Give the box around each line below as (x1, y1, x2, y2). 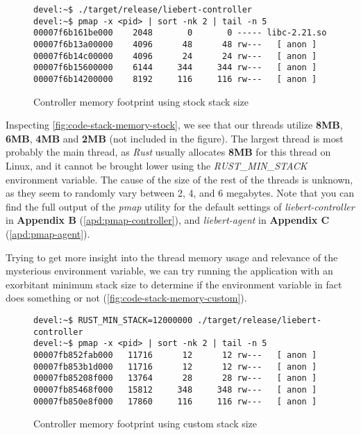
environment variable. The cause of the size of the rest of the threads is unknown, (6, 172, 353, 186)
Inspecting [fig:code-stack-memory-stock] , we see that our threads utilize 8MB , (6, 117, 343, 132)
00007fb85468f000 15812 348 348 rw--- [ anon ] (33, 384, 317, 395)
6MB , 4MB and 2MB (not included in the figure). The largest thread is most (6, 131, 344, 145)
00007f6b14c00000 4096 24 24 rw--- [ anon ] (33, 51, 317, 61)
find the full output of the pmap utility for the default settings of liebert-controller (6, 199, 355, 213)
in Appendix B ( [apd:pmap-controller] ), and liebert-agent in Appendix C (6, 213, 330, 227)
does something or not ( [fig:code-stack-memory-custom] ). (6, 290, 247, 305)
